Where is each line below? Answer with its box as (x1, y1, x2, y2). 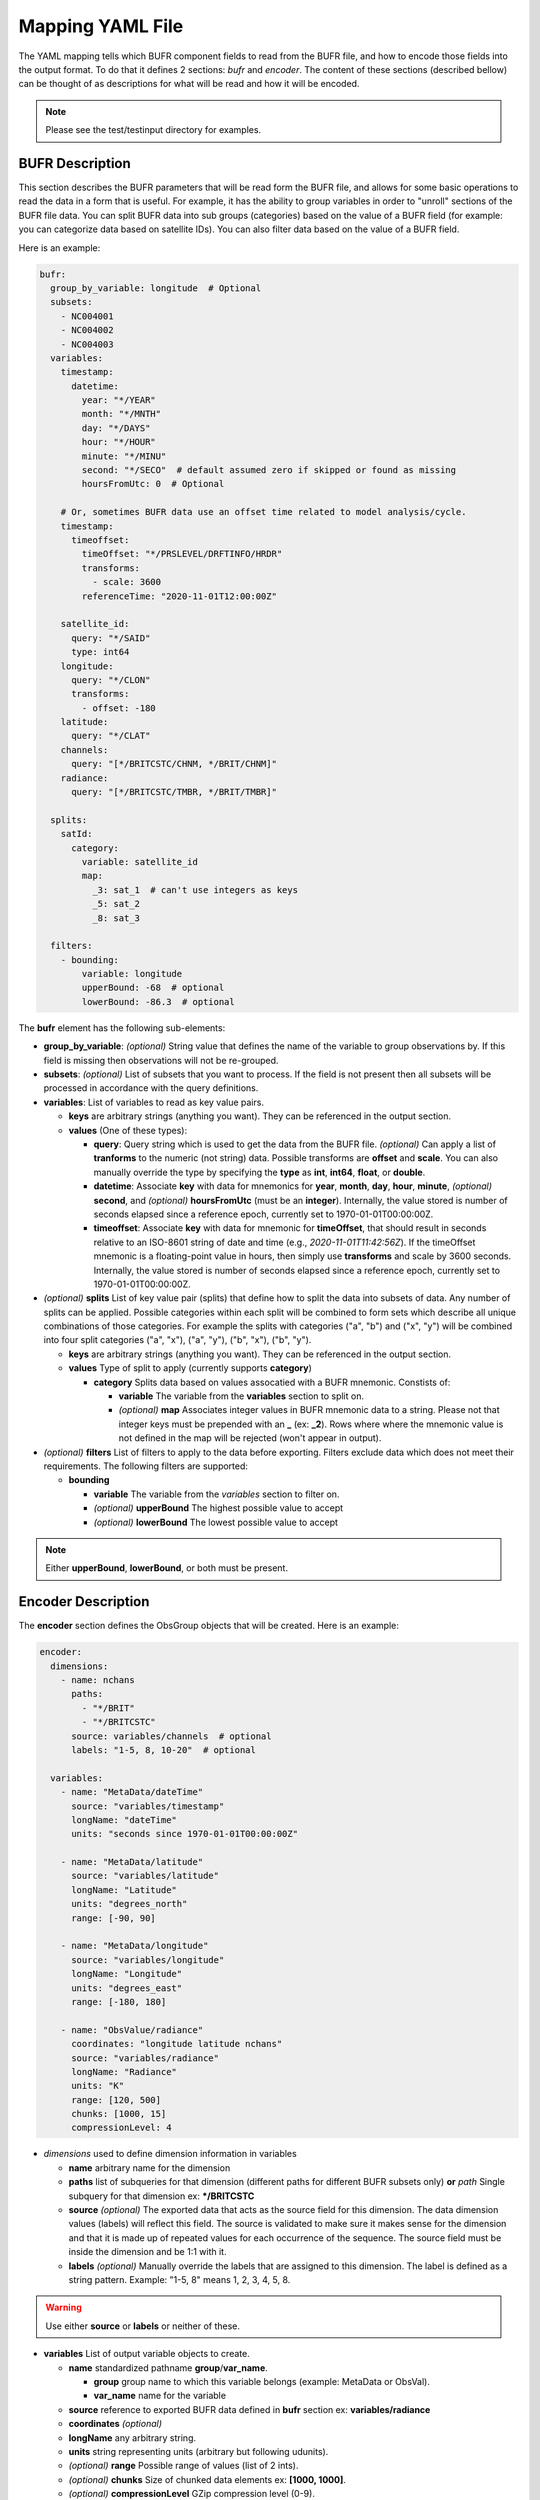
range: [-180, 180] (71, 1996, 167, 2007)
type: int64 (71, 646, 130, 658)
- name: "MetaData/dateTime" (60, 1786, 204, 1798)
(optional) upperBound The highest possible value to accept (93, 1502, 344, 1514)
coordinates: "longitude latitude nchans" (71, 2038, 283, 2050)
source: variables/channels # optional (71, 1730, 272, 1742)
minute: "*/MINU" (81, 450, 167, 462)
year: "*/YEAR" (81, 395, 157, 406)
